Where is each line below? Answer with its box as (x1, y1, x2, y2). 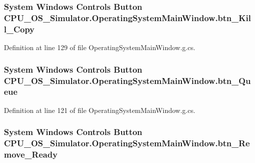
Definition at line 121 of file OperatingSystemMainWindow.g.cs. (4, 105, 196, 115)
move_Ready (4, 148, 58, 161)
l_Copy (4, 23, 35, 35)
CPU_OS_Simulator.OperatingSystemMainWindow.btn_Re (4, 137, 250, 149)
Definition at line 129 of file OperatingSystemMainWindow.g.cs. (4, 42, 196, 53)
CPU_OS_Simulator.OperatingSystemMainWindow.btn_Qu (4, 74, 251, 86)
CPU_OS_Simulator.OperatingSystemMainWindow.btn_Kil (4, 11, 251, 24)
